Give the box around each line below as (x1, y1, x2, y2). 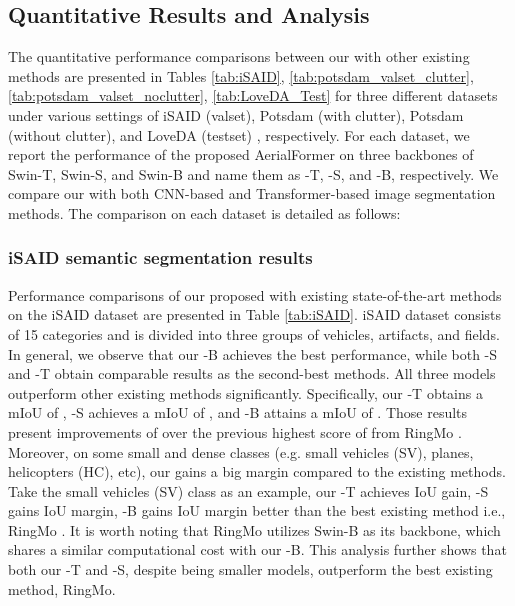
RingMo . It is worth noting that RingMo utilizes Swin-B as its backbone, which (8, 519, 501, 540)
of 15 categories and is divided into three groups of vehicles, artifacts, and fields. (8, 323, 500, 344)
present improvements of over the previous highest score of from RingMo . (8, 421, 462, 442)
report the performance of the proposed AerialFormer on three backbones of (8, 144, 474, 165)
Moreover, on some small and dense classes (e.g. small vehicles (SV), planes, (8, 441, 474, 462)
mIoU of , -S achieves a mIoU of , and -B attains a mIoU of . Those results (8, 402, 468, 423)
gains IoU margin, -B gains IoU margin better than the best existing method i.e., (8, 500, 506, 521)
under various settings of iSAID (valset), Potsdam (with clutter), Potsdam (8, 104, 464, 125)
